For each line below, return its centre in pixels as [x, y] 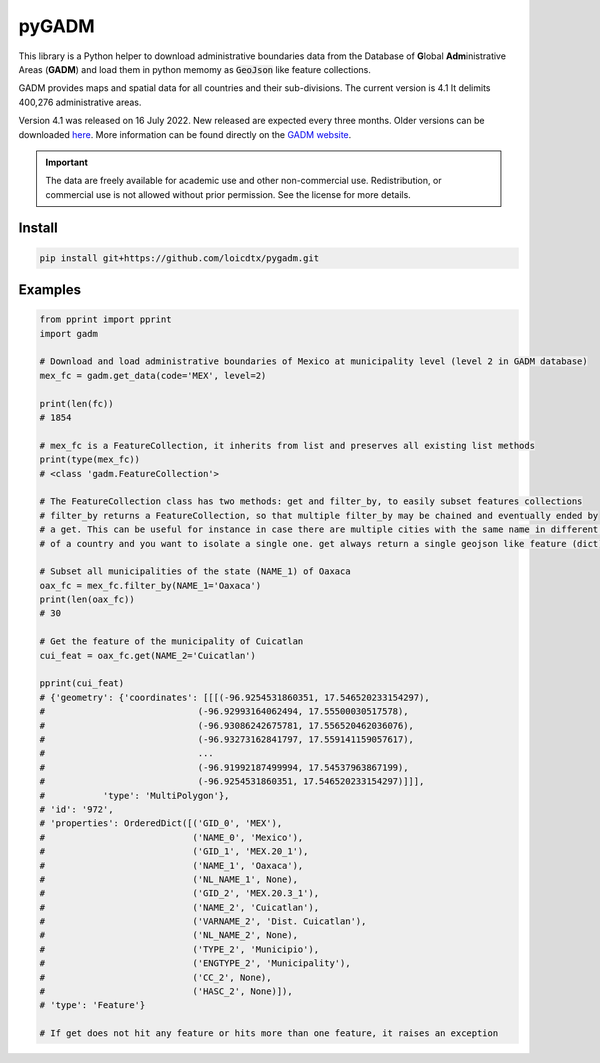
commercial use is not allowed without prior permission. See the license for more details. [228, 194]
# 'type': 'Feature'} [92, 1005]
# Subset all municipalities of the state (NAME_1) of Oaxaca [195, 571]
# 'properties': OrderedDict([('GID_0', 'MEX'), [161, 823]
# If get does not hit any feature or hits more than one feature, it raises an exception [269, 1033]
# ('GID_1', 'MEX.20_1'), [174, 851]
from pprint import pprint [105, 319]
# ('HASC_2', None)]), [166, 991]
